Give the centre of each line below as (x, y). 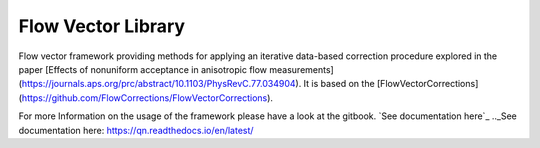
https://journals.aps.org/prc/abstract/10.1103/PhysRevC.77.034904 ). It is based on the (198, 84)
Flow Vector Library (101, 26)
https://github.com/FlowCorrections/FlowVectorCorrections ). (147, 97)
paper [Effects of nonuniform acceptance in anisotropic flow (143, 69)
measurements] (301, 69)
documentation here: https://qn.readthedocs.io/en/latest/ (136, 130)
